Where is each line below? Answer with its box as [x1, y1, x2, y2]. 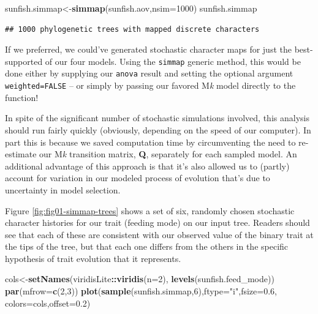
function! [5, 91, 39, 103]
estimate [5, 148, 37, 160]
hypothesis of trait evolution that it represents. [5, 252, 181, 264]
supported [5, 54, 43, 67]
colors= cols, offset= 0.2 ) [5, 296, 91, 309]
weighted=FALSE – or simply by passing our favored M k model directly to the [5, 79, 296, 92]
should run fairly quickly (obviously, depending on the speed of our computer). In [5, 123, 311, 136]
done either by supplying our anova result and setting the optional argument [5, 67, 293, 80]
